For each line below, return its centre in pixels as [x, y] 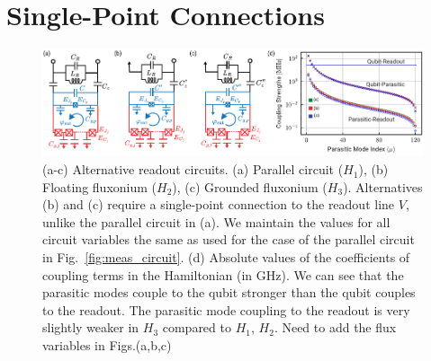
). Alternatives [383, 186]
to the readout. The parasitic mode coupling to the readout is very [226, 309]
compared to [197, 327]
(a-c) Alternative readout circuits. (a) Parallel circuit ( [193, 169]
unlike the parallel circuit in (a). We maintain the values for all [216, 221]
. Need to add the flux [335, 327]
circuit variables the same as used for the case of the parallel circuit [229, 239]
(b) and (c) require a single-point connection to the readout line [219, 204]
